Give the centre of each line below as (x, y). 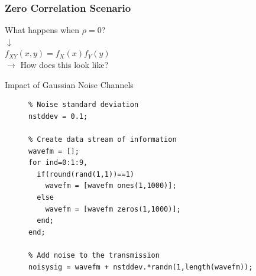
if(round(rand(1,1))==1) (85, 174)
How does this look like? (64, 64)
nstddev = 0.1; (58, 116)
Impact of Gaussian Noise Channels (69, 84)
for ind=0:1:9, (58, 163)
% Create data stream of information (103, 139)
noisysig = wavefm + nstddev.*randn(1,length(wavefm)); (141, 267)
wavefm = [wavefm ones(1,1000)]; (111, 186)
